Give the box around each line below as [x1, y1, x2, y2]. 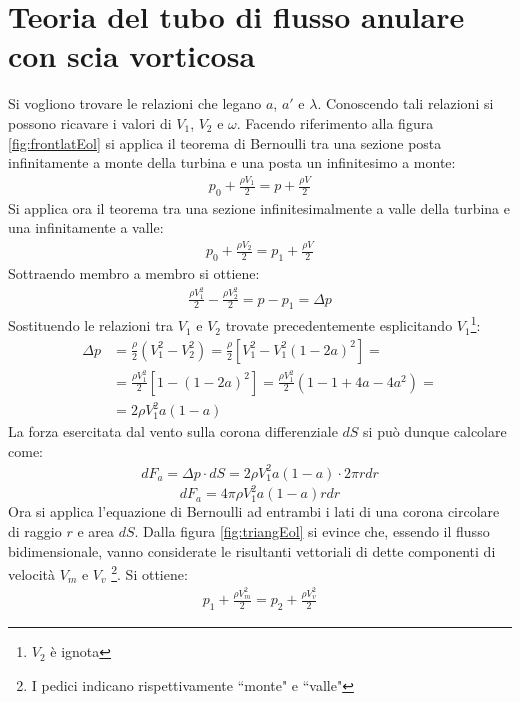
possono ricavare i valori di [8, 112, 172, 133]
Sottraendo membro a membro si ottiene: [8, 263, 260, 284]
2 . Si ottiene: [111, 561, 188, 584]
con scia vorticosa [8, 35, 256, 76]
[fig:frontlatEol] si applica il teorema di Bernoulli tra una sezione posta [8, 132, 442, 153]
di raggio [8, 520, 62, 541]
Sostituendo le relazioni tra [8, 315, 174, 336]
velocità [8, 563, 56, 584]
